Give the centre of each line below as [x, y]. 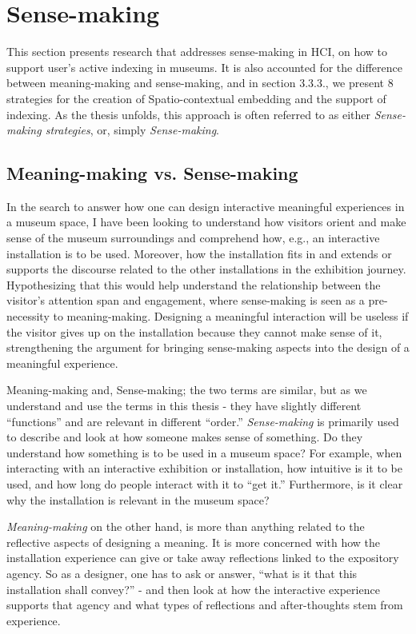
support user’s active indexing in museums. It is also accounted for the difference [204, 67]
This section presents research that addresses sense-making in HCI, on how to [197, 52]
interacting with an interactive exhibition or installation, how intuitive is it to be [204, 468]
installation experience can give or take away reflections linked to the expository [203, 558]
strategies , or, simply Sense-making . [132, 130]
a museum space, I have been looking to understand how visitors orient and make [206, 222]
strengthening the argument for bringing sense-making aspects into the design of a [208, 347]
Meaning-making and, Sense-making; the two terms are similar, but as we [187, 390]
